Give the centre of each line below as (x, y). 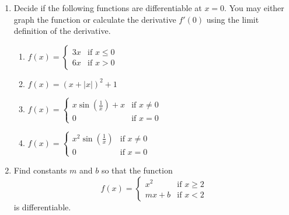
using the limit (233, 19)
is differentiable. (42, 207)
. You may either (254, 8)
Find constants (40, 170)
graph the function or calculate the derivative (95, 19)
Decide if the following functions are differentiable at (108, 8)
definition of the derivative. (62, 31)
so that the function (137, 170)
